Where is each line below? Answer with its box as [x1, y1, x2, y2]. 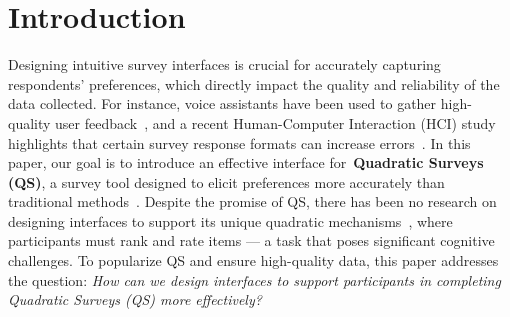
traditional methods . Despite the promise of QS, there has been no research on [8, 191, 497, 212]
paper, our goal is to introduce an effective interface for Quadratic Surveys [8, 152, 484, 173]
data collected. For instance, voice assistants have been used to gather [8, 93, 437, 114]
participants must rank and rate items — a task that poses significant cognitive [8, 230, 495, 251]
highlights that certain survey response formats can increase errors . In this [8, 132, 471, 153]
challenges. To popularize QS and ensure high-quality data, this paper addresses [8, 250, 499, 271]
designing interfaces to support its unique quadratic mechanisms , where [8, 210, 453, 231]
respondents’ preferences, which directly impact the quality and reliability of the [8, 73, 500, 94]
